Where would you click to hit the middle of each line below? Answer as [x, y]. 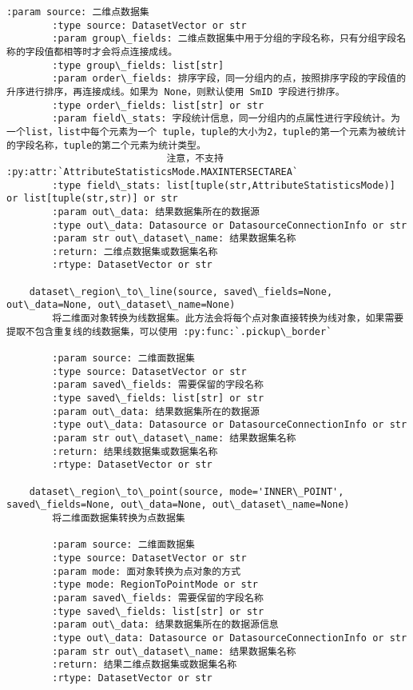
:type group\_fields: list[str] [138, 65]
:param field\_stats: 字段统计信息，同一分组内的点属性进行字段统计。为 [226, 119]
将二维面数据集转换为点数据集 [119, 518]
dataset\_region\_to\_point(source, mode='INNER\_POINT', [187, 491]
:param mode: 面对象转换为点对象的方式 [147, 571]
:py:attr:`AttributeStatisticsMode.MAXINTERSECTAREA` [153, 172]
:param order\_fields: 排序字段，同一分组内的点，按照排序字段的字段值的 [229, 79]
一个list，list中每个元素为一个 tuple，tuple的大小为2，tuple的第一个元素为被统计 [206, 132]
